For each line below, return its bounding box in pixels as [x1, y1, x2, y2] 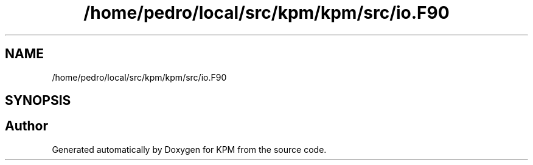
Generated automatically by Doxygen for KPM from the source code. [52, 144, 327, 155]
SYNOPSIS [5, 93, 71, 109]
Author [5, 118, 48, 134]
